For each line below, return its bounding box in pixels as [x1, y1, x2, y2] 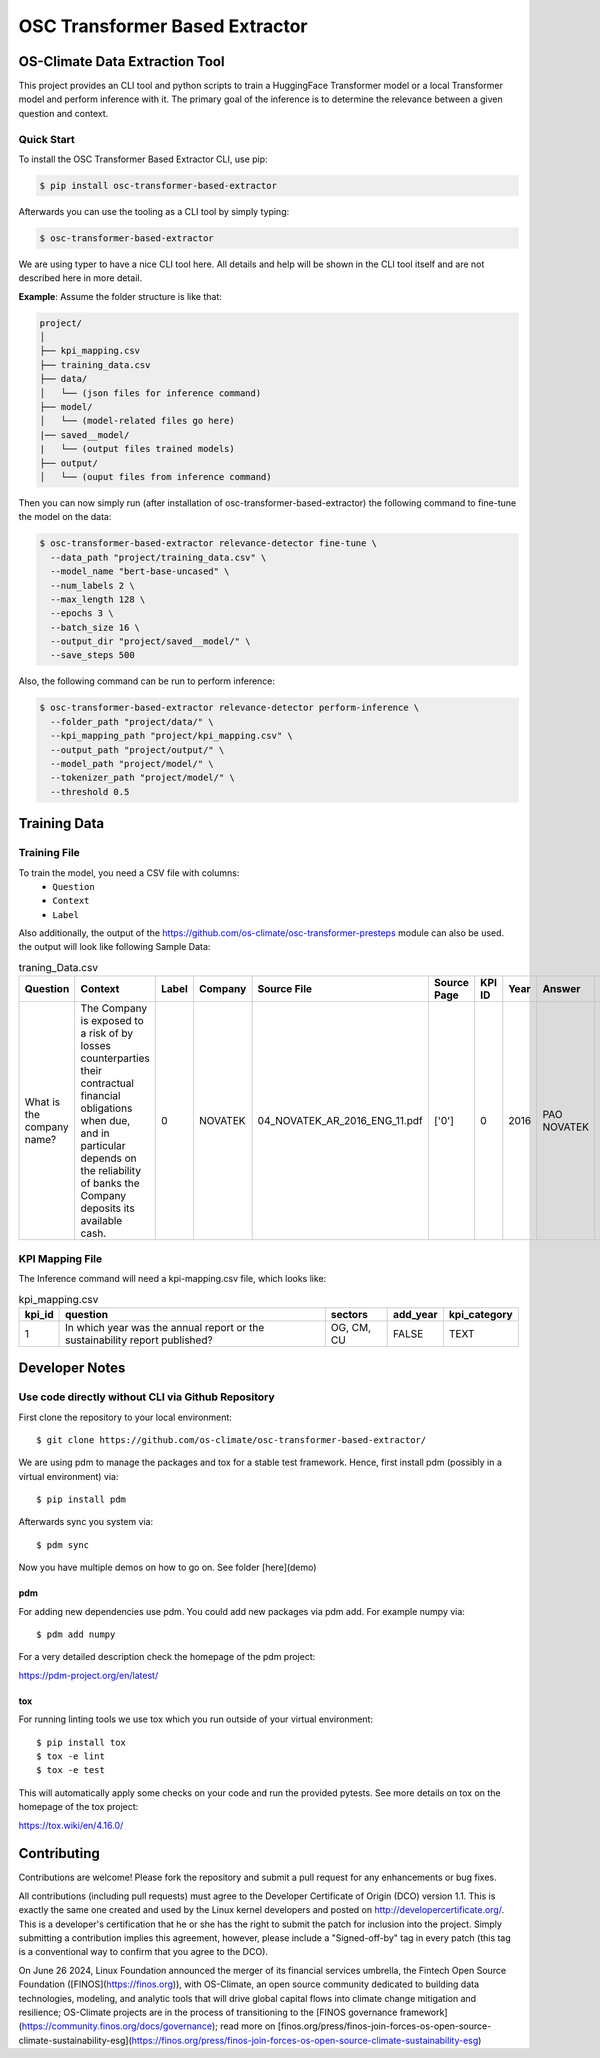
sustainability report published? [65, 1333, 214, 1347]
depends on [80, 1151, 137, 1165]
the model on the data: [18, 511, 112, 523]
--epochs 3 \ [50, 608, 114, 619]
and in [80, 1126, 110, 1140]
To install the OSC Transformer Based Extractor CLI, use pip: [18, 153, 269, 165]
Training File [18, 846, 80, 860]
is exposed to [80, 1014, 144, 1028]
